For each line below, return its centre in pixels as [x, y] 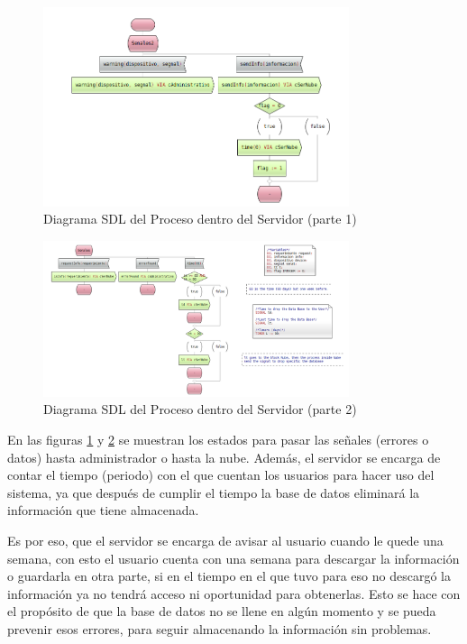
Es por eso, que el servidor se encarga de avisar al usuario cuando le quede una [225, 541]
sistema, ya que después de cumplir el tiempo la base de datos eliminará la [214, 492]
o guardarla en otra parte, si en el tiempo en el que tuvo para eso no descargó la [229, 576]
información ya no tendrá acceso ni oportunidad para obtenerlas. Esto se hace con [234, 593]
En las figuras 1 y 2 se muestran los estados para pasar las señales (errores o [218, 440]
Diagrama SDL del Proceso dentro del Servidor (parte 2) [200, 409]
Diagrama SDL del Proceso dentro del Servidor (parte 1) [200, 219]
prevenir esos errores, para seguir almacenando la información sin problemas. [220, 629]
